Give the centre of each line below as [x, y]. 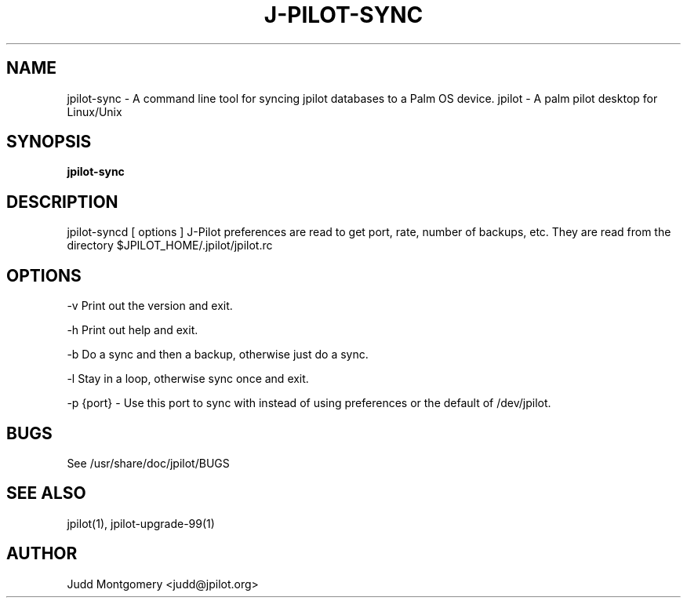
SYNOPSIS [49, 142]
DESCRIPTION [62, 202]
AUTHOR [42, 554]
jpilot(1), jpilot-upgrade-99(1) [141, 523]
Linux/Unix [95, 111]
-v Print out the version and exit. [150, 306]
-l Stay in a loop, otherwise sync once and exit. [188, 379]
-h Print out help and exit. [133, 330]
